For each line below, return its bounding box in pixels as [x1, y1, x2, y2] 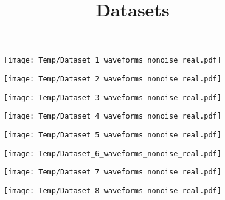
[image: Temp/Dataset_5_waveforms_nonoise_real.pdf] [4, 131, 221, 139]
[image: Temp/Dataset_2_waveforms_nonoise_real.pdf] [4, 75, 221, 84]
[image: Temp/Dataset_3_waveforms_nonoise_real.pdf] [4, 93, 221, 102]
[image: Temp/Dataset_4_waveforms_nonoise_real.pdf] [4, 112, 221, 121]
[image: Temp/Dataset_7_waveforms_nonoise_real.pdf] [4, 168, 221, 177]
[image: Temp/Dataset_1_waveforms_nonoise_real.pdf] [4, 56, 221, 65]
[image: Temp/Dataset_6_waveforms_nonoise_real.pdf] [4, 149, 221, 158]
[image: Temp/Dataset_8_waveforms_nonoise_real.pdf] [4, 186, 221, 195]
